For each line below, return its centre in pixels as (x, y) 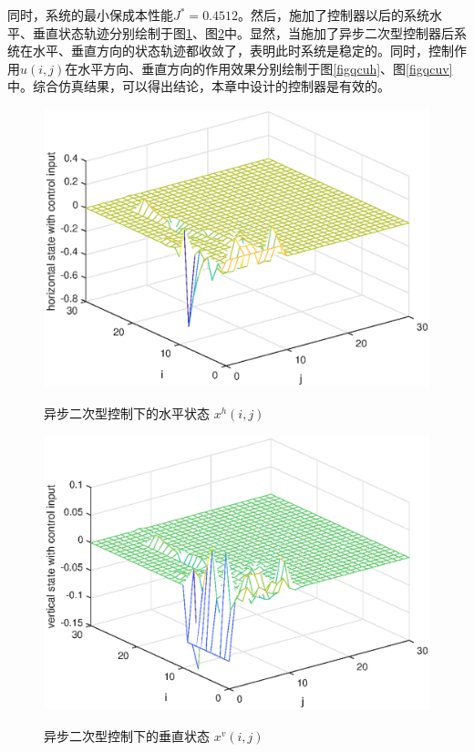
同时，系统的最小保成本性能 (90, 15)
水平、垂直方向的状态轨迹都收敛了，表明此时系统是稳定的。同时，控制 (243, 51)
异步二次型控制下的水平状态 (127, 412)
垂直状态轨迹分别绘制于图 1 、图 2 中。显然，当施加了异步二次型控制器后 (243, 32)
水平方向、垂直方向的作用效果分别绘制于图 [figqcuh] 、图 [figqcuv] (265, 68)
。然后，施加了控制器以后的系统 (334, 15)
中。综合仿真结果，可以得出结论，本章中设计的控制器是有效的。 (199, 86)
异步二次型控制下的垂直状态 (127, 736)
